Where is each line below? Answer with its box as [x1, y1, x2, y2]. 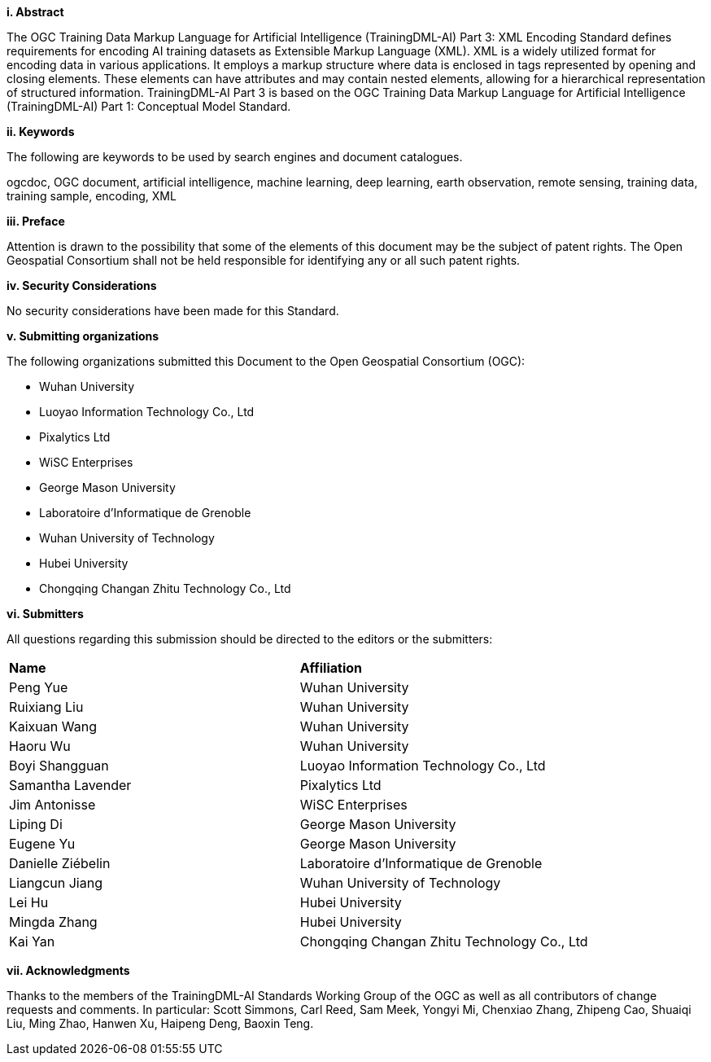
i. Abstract [7, 5, 64, 19]
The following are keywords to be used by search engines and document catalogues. [7, 150, 463, 164]
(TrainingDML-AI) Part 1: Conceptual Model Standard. [7, 99, 291, 113]
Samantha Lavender [9, 777, 132, 793]
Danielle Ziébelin [9, 855, 111, 871]
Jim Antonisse [9, 796, 96, 813]
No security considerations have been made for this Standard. [7, 304, 339, 318]
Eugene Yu [9, 836, 76, 852]
